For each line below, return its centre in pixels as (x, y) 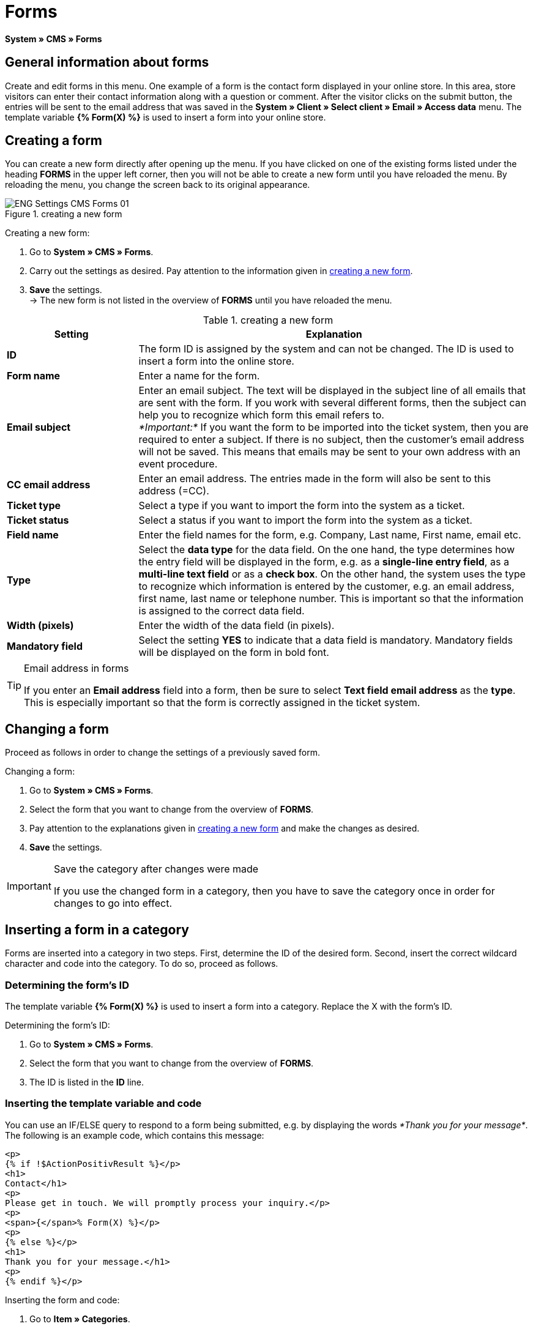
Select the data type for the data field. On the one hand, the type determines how (326, 550)
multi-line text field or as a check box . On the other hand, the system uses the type (332, 574)
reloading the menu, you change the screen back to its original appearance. (158, 185)
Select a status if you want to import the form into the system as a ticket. (305, 520)
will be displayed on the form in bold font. (234, 653)
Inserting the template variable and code (103, 1104)
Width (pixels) (40, 626)
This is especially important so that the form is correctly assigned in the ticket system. (222, 703)
